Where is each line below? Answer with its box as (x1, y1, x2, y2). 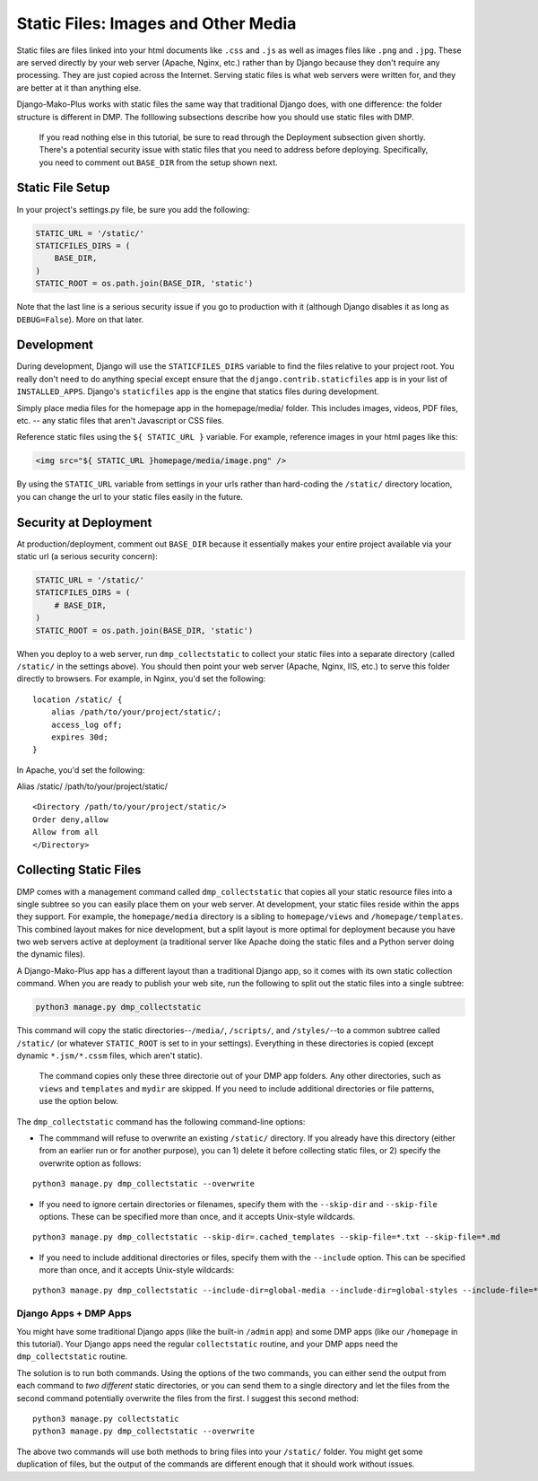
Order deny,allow (32, 814, 108, 825)
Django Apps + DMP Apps (16, 1307, 132, 1319)
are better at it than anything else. (16, 82, 142, 93)
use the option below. (39, 1096, 118, 1107)
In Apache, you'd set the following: (16, 764, 145, 776)
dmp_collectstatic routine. (16, 1351, 128, 1362)
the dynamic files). (16, 949, 85, 960)
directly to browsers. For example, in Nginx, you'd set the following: (16, 673, 266, 684)
